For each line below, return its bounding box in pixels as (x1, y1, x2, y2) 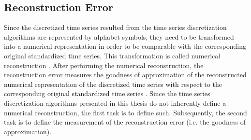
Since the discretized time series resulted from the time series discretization (4, 22, 227, 32)
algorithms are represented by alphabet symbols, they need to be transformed (4, 31, 234, 42)
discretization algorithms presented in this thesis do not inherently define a (4, 98, 226, 108)
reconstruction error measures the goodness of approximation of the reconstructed (4, 70, 247, 80)
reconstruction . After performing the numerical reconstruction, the (4, 60, 204, 70)
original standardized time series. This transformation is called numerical (4, 50, 221, 60)
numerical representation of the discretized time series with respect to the (4, 79, 222, 89)
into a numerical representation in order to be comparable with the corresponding (4, 41, 246, 51)
